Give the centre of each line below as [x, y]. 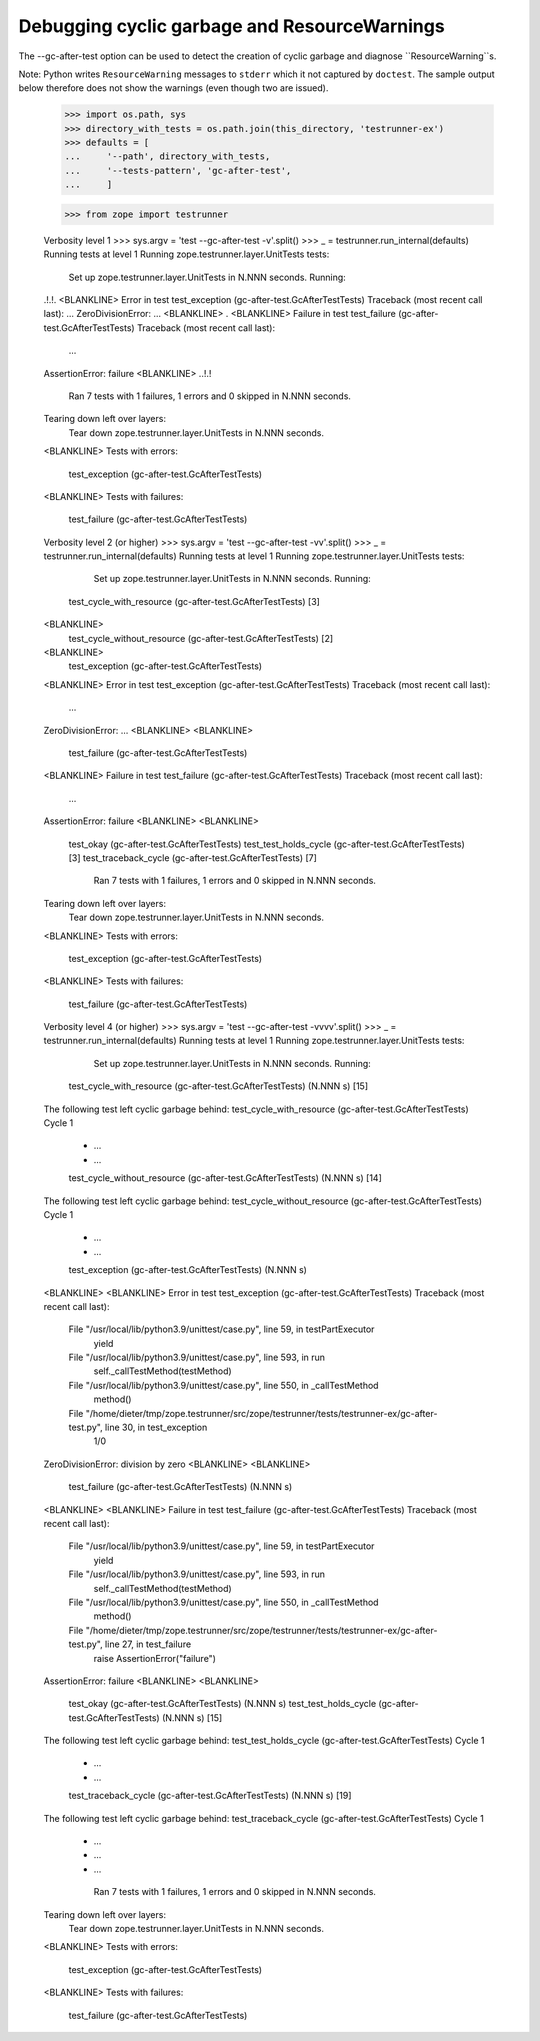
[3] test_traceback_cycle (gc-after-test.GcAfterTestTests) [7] [192, 857]
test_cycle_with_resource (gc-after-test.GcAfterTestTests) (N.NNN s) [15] [218, 1086]
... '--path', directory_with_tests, [167, 156]
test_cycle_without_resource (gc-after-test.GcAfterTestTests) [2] [201, 638]
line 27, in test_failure [148, 1644]
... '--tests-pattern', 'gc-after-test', [178, 170]
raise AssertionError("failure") [155, 1658]
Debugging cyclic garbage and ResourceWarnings [231, 26]
